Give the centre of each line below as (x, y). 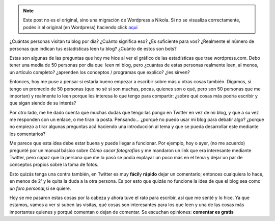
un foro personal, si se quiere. (40, 188)
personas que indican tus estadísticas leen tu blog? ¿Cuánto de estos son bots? (93, 48)
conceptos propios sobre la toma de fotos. (54, 165)
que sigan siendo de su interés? (43, 103)
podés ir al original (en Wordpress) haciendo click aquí (80, 27)
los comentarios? (28, 134)
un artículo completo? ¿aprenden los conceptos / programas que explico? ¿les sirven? (100, 72)
